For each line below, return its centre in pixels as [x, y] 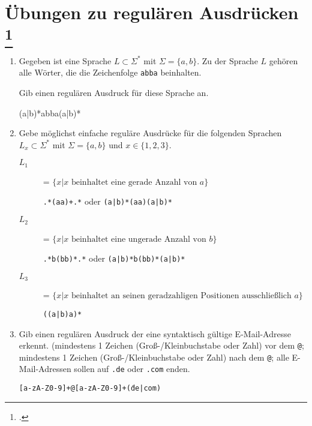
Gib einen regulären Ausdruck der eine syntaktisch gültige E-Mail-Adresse [155, 333]
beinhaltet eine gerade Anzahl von [134, 182]
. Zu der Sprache [227, 60]
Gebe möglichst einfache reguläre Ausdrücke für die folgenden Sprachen [150, 133]
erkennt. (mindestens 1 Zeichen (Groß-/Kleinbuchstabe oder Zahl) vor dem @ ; [161, 345]
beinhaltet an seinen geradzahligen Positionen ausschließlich [181, 296]
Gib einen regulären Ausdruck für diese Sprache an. [114, 93]
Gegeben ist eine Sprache [65, 60]
